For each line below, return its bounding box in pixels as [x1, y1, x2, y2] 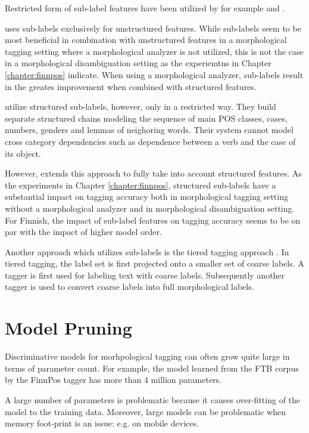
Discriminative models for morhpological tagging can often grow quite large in [5, 350, 290, 363]
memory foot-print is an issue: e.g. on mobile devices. [5, 417, 199, 429]
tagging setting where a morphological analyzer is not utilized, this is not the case [5, 45, 304, 57]
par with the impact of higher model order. [5, 225, 162, 238]
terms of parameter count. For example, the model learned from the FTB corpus [5, 361, 299, 374]
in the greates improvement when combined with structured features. [5, 80, 257, 92]
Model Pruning [5, 316, 132, 340]
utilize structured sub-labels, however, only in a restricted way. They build [5, 100, 276, 113]
